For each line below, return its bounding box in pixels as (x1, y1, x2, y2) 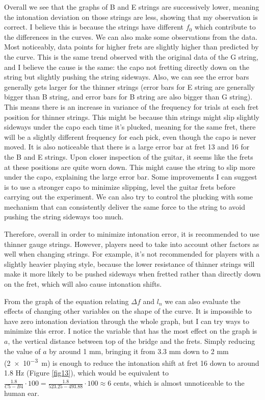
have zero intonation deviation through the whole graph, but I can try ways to (4, 315, 249, 326)
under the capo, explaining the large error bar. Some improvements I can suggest (4, 171, 257, 182)
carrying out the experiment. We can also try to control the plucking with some (4, 191, 253, 202)
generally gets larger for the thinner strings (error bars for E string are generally (4, 81, 255, 92)
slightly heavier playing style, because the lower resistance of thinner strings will (4, 258, 255, 269)
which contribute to (194, 21, 256, 32)
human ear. (4, 388, 39, 398)
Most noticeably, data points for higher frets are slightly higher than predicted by (4, 41, 259, 52)
